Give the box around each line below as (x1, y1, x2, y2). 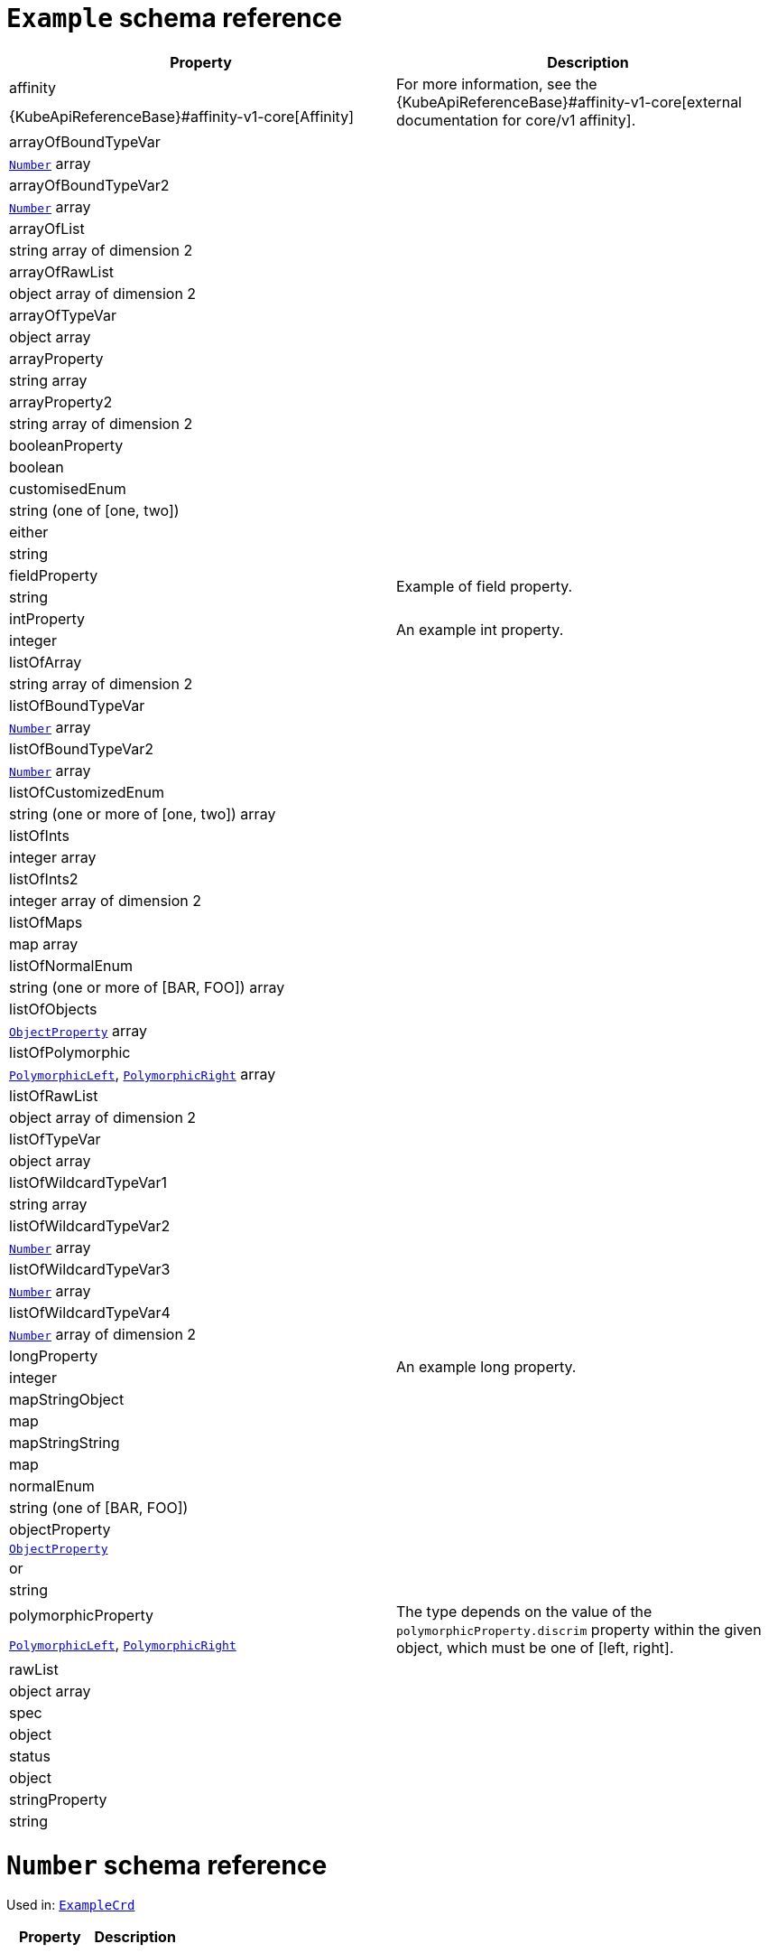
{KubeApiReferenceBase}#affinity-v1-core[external (396, 92, 742, 111)
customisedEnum (9, 479, 126, 498)
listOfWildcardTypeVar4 (9, 1303, 171, 1322)
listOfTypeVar (9, 1129, 101, 1148)
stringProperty (9, 1789, 107, 1808)
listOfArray (9, 652, 82, 671)
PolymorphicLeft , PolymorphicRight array (9, 1064, 276, 1083)
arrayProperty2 (9, 392, 113, 411)
